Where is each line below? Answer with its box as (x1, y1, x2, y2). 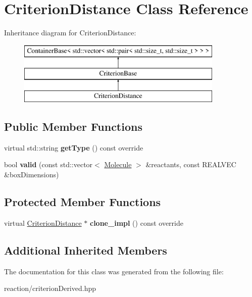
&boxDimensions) (4, 169, 59, 180)
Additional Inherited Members (4, 242, 167, 258)
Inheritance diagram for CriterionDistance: (4, 27, 136, 38)
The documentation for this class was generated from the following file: (4, 266, 224, 276)
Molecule (104, 159, 132, 170)
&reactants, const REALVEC (145, 159, 236, 170)
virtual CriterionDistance (4, 217, 82, 228)
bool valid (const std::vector (4, 159, 93, 170)
